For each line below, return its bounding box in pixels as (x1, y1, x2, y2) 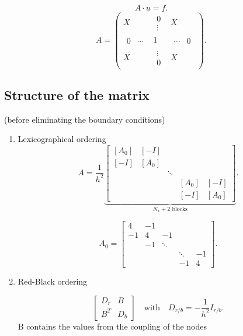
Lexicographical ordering (18, 133, 106, 145)
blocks (172, 206, 188, 212)
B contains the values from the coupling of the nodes (18, 320, 207, 332)
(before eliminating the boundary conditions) (4, 113, 165, 125)
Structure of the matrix (4, 85, 150, 103)
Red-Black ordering (18, 275, 88, 287)
